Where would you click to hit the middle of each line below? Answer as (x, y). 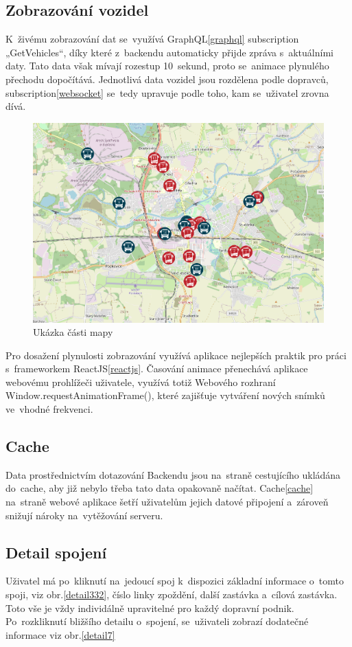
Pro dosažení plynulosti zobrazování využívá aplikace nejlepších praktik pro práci (176, 355)
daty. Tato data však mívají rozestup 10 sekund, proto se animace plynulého (167, 66)
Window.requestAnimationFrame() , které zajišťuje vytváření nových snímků (165, 395)
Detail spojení (56, 552)
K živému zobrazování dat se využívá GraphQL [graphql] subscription (152, 39)
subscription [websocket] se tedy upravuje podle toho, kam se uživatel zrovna (167, 92)
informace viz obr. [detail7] (60, 634)
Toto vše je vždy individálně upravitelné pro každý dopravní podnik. (150, 608)
